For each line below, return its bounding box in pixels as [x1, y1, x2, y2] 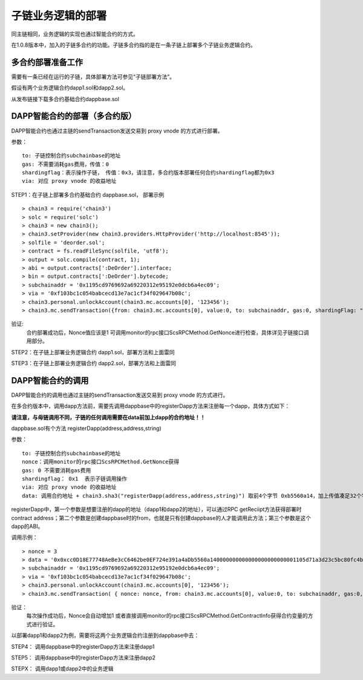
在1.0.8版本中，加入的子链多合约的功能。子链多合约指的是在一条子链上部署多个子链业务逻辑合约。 [11, 41, 257, 48]
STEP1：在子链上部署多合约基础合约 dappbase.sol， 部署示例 [11, 191, 165, 198]
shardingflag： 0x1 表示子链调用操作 [22, 475, 127, 482]
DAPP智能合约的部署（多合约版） [11, 111, 137, 121]
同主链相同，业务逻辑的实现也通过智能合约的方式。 [11, 30, 139, 38]
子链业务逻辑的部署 [11, 9, 107, 22]
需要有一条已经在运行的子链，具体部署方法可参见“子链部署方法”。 [11, 73, 175, 80]
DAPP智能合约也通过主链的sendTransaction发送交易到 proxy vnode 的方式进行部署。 [11, 127, 223, 134]
